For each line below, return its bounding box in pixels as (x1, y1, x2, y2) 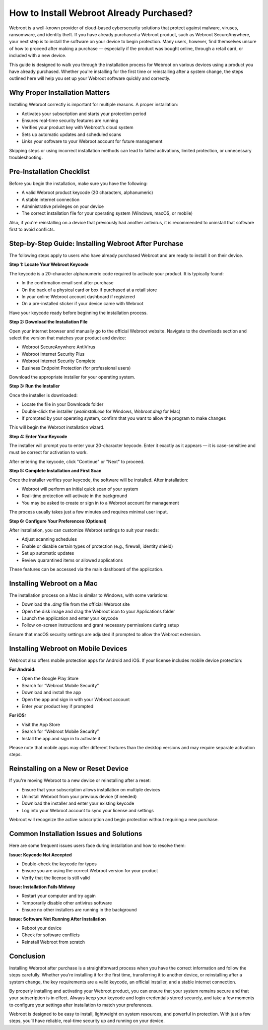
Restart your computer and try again (21, 893, 96, 899)
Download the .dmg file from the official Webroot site (21, 601, 130, 607)
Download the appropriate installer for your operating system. (9, 374, 135, 380)
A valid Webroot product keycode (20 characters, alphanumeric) (21, 190, 153, 195)
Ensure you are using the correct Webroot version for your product (21, 868, 158, 874)
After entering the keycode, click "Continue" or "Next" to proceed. (9, 458, 145, 464)
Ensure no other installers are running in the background (21, 907, 137, 913)
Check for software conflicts (21, 932, 80, 938)
